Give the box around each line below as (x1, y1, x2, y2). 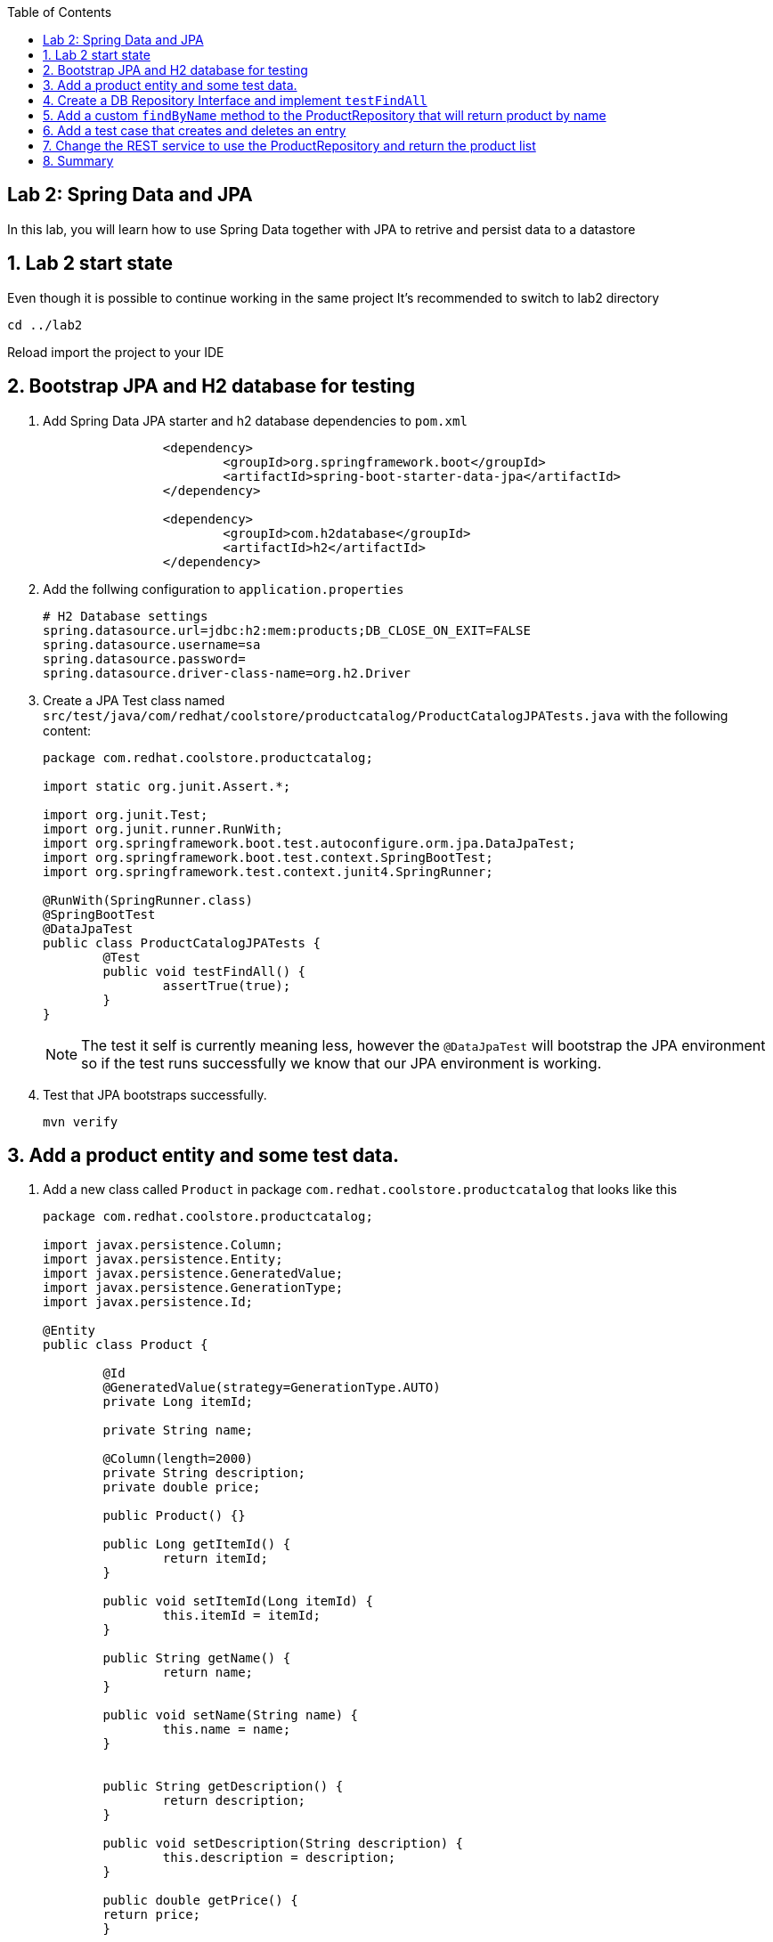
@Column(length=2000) (102, 1451, 254, 1467)
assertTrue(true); (162, 978, 291, 993)
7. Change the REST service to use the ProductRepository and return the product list (43, 138, 536, 153)
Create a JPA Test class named (43, 692, 225, 708)
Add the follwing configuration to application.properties (43, 581, 404, 597)
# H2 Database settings (43, 608, 208, 623)
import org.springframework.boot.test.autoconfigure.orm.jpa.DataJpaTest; (43, 835, 576, 850)
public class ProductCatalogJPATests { (43, 935, 321, 950)
